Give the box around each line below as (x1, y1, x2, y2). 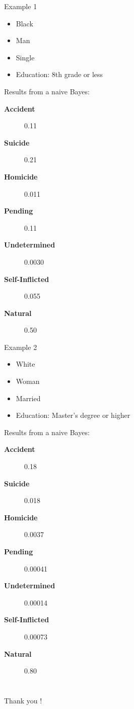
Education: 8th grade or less (16, 69, 103, 80)
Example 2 (4, 341, 37, 352)
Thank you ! (4, 695, 42, 705)
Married (16, 393, 41, 403)
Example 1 (4, 1, 37, 11)
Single (16, 52, 35, 62)
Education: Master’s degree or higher (16, 410, 130, 420)
